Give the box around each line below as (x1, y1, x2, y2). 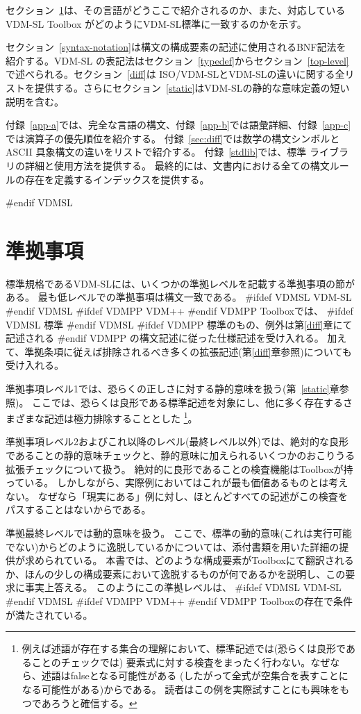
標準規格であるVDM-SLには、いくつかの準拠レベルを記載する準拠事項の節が (6, 276, 355, 290)
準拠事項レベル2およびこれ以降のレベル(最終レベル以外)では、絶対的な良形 (6, 434, 349, 449)
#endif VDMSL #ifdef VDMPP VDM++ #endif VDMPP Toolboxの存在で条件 (6, 593, 353, 608)
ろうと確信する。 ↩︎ (51, 695, 137, 710)
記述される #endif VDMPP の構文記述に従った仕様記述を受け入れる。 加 (6, 331, 337, 345)
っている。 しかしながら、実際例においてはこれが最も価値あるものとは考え (6, 475, 349, 490)
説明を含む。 (6, 94, 64, 108)
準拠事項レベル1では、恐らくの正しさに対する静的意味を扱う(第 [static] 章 (6, 381, 339, 395)
